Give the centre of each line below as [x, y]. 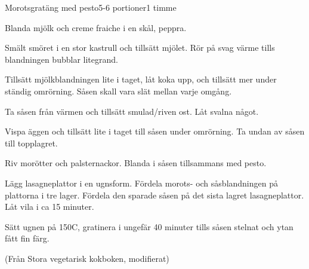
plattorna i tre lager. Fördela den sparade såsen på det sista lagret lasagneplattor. [154, 195]
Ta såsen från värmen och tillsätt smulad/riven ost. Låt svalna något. [132, 111]
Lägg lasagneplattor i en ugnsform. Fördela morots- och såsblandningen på [141, 183]
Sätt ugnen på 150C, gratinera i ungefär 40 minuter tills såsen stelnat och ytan [149, 226]
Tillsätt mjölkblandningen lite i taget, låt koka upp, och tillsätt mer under [141, 79]
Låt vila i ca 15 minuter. [50, 207]
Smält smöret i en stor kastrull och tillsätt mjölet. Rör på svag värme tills [140, 48]
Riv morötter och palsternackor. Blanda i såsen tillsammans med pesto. [136, 163]
